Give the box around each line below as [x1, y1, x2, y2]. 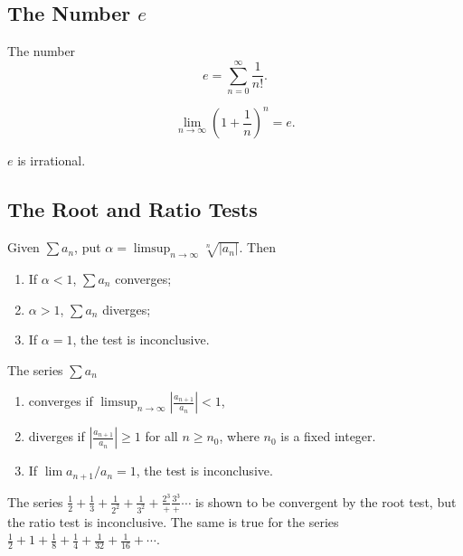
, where [219, 427, 260, 446]
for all [145, 427, 178, 446]
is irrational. [17, 151, 86, 170]
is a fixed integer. [280, 427, 376, 446]
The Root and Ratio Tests [7, 195, 258, 223]
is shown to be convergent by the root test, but [194, 492, 457, 511]
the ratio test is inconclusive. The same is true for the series [7, 512, 339, 531]
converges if [28, 391, 93, 410]
